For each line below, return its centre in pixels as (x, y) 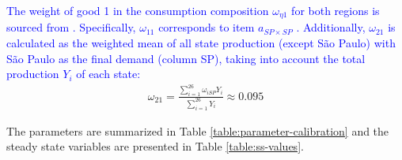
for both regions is (336, 10)
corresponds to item (207, 27)
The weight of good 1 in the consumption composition (138, 10)
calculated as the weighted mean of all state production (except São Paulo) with (201, 43)
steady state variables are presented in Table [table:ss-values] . (155, 146)
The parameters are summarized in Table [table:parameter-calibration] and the (198, 130)
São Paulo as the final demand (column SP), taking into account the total (186, 58)
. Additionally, (331, 27)
